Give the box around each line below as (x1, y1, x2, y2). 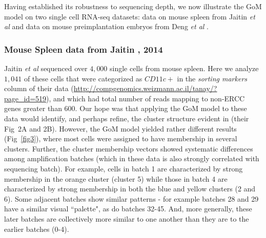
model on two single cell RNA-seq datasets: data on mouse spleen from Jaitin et (4, 11, 255, 21)
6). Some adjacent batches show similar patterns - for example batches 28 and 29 (4, 193, 259, 204)
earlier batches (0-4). (4, 223, 69, 234)
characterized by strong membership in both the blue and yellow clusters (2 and (4, 183, 256, 194)
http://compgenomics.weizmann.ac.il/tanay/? (73, 83, 217, 94)
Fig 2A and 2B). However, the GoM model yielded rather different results (4, 123, 237, 134)
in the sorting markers (177, 73, 248, 83)
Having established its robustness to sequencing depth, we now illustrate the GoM (4, 1, 262, 11)
